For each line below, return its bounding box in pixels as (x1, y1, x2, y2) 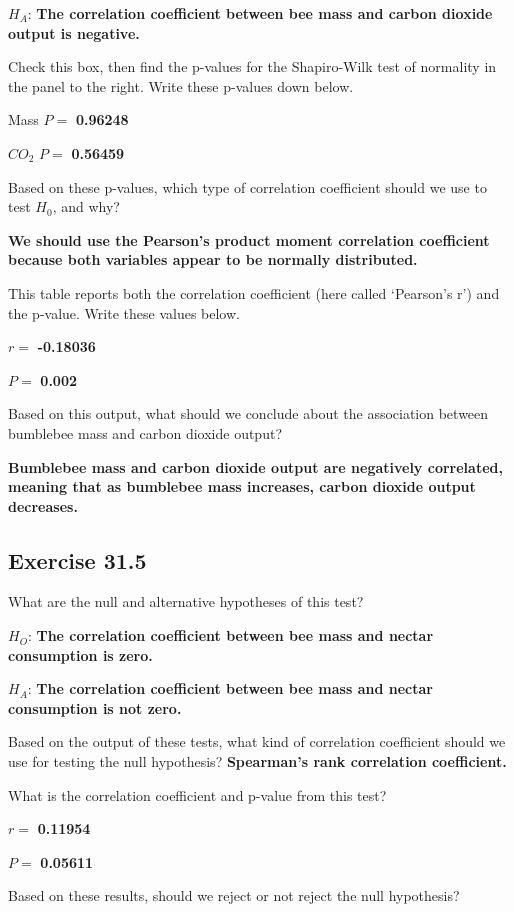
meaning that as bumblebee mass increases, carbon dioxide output (8, 476, 476, 497)
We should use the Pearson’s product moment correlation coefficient (8, 229, 490, 250)
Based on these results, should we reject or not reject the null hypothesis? (8, 885, 460, 906)
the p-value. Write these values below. (8, 302, 240, 323)
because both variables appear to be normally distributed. (8, 249, 418, 270)
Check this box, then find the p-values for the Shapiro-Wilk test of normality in (8, 56, 497, 77)
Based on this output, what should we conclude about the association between (8, 403, 489, 424)
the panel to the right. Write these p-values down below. (8, 75, 354, 96)
